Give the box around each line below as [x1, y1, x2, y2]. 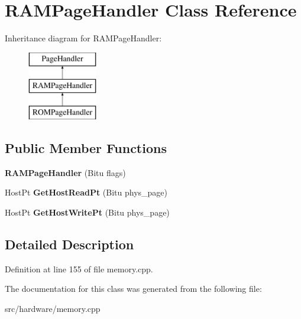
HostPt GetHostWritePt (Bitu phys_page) [5, 206, 170, 219]
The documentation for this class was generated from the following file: [5, 282, 262, 295]
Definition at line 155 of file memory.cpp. [5, 262, 153, 275]
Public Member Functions [5, 139, 167, 157]
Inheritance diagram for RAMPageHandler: [5, 32, 162, 44]
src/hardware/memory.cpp [5, 302, 101, 315]
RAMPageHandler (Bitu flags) [5, 166, 126, 178]
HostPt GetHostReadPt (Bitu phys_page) [5, 186, 168, 198]
